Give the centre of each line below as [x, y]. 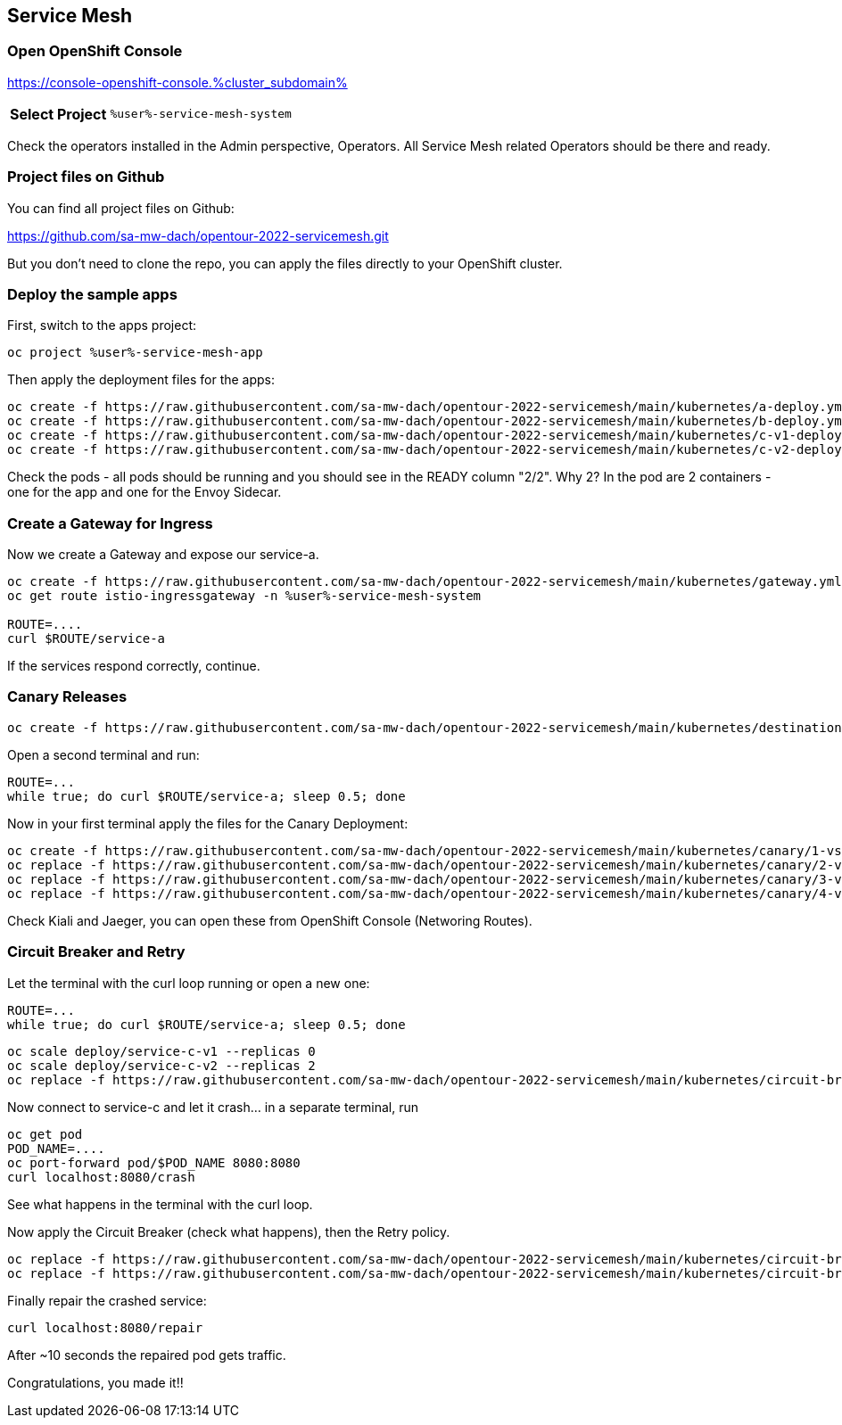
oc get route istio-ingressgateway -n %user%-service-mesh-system [244, 596]
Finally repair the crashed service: [107, 1300]
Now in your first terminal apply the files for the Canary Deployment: [208, 823]
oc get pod [45, 1134]
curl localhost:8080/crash [101, 1177]
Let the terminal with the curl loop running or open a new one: [189, 983]
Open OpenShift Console [95, 51]
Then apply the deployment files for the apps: [141, 380]
